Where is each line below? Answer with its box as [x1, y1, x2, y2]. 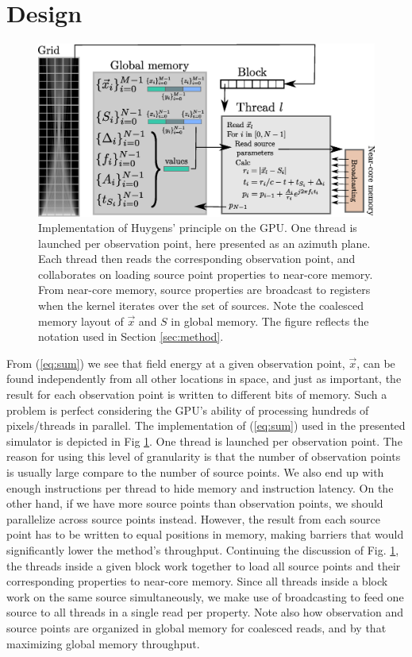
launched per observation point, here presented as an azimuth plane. [38, 234, 371, 251]
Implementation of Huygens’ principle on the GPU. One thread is [38, 219, 357, 236]
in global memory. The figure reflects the [171, 312, 369, 329]
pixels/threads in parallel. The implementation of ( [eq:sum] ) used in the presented [6, 417, 406, 434]
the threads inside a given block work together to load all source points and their [6, 557, 401, 574]
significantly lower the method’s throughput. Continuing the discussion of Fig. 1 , [6, 541, 399, 558]
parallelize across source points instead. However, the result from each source [6, 510, 380, 527]
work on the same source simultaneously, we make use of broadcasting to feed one [6, 588, 404, 605]
